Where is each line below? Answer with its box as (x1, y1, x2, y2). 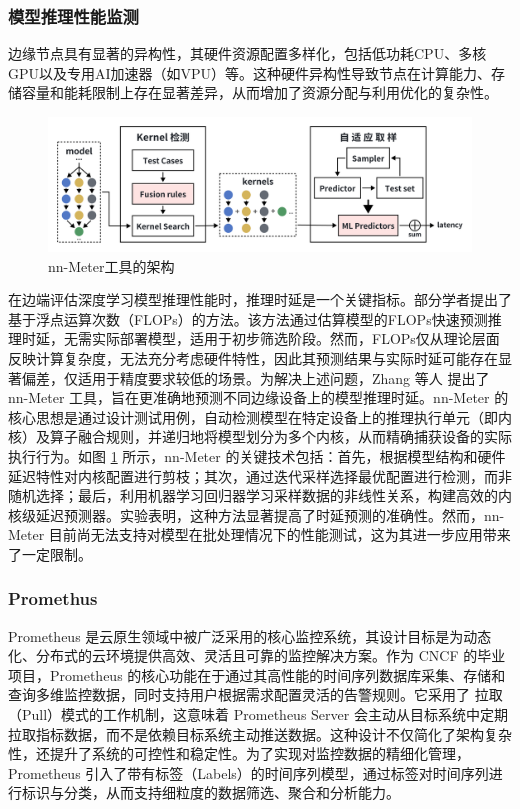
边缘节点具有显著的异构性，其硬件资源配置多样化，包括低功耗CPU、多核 (8, 43, 487, 64)
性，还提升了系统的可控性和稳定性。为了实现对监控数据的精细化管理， (8, 743, 470, 764)
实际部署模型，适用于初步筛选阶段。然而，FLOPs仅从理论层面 (91, 328, 500, 349)
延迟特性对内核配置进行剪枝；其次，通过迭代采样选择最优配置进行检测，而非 (8, 465, 512, 486)
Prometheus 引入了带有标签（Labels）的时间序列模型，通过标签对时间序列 (8, 762, 489, 783)
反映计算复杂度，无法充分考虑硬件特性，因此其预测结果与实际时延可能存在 (8, 347, 498, 368)
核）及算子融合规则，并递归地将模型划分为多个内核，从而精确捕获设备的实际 (8, 426, 512, 447)
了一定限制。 (8, 543, 92, 564)
